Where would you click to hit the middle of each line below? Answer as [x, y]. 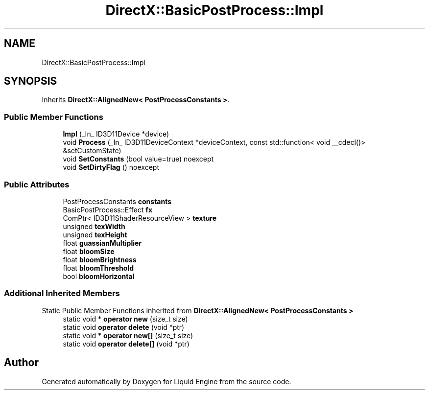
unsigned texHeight [95, 234]
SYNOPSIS [31, 81]
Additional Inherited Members [62, 293]
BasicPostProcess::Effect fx [108, 209]
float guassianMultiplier [102, 243]
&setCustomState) [92, 151]
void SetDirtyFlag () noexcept [111, 167]
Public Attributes [37, 184]
